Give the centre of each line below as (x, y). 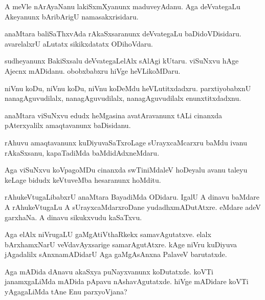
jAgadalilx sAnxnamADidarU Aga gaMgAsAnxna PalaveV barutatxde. (116, 254)
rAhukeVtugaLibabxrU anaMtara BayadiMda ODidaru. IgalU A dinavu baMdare (132, 197)
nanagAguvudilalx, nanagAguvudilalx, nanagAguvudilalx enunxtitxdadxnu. (123, 98)
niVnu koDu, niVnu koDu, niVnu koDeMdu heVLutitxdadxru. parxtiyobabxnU (128, 88)
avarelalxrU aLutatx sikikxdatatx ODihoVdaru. (79, 43)
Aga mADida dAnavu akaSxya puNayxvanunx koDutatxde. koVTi (109, 271)
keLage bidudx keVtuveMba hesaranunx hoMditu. (83, 179)
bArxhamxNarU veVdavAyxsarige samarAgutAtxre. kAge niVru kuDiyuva (121, 244)
